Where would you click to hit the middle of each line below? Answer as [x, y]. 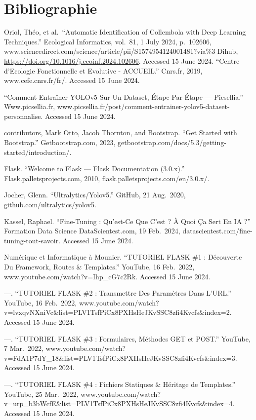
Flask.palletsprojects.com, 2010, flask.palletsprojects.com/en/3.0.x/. [107, 178]
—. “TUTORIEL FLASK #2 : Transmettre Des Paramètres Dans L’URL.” [118, 293]
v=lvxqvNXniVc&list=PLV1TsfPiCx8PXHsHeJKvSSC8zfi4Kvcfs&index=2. [118, 312]
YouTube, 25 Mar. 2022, [41, 394]
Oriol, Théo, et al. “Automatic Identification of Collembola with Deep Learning [125, 32]
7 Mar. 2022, [24, 348]
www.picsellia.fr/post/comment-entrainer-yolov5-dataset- [143, 106]
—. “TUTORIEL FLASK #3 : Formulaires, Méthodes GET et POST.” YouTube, [127, 338]
